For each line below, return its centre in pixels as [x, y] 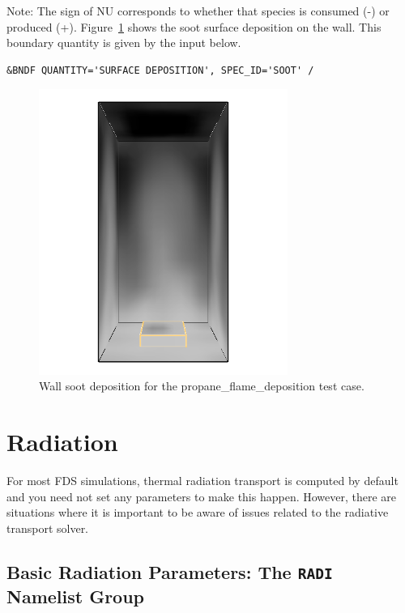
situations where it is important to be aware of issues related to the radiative [198, 512]
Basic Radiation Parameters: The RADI [170, 571]
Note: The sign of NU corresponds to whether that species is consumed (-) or [198, 11]
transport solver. [48, 528]
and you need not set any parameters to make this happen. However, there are [202, 496]
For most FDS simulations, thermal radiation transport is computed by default [202, 481]
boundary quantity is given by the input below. [124, 43]
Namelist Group [76, 596]
